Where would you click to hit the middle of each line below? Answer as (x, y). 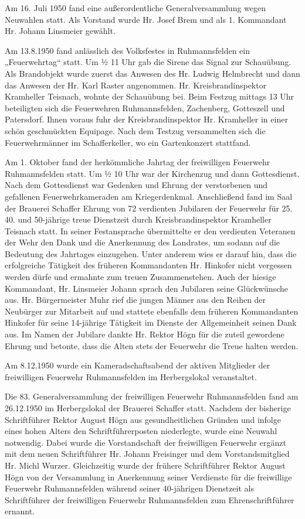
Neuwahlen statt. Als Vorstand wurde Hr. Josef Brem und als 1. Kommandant (146, 19)
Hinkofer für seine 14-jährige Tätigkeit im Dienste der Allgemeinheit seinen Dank (151, 322)
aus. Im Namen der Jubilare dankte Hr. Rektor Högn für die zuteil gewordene (145, 334)
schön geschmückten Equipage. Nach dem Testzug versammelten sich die (135, 130)
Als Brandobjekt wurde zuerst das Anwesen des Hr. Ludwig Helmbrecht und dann (152, 73)
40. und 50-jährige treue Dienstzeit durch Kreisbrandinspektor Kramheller (138, 219)
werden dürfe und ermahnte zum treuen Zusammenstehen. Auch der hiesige (140, 277)
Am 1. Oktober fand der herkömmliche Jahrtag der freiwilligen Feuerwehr (138, 162)
